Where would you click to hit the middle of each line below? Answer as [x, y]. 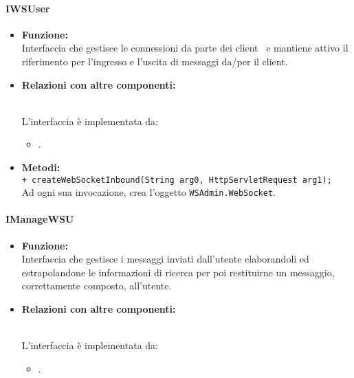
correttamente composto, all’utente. [97, 286]
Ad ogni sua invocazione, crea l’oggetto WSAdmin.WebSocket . [148, 192]
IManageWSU [40, 219]
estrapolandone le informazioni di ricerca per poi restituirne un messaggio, [178, 272]
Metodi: [41, 167]
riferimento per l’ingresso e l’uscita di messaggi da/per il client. [155, 61]
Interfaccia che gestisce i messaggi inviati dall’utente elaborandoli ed [165, 259]
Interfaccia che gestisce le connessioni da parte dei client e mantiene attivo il [185, 48]
